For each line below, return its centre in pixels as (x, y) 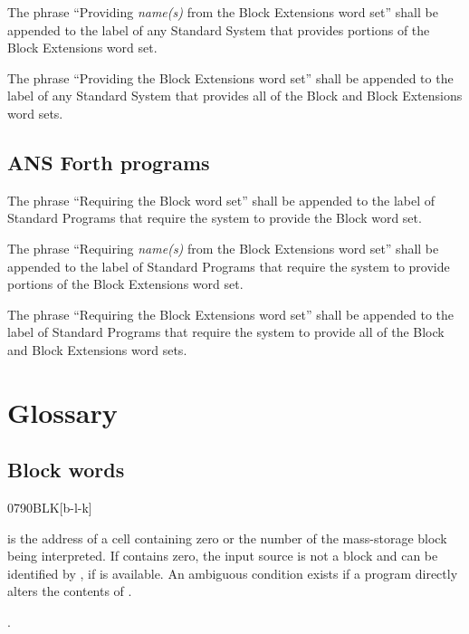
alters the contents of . (70, 591)
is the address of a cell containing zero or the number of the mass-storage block (227, 538)
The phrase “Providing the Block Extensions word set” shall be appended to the (230, 77)
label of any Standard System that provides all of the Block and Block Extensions (235, 96)
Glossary (62, 412)
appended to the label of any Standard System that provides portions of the (219, 29)
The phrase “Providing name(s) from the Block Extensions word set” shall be (223, 12)
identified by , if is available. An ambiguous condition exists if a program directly (233, 573)
